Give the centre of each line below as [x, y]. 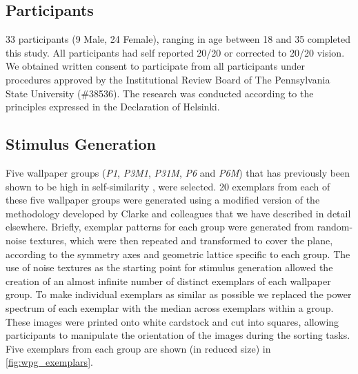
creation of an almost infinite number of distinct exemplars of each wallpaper [168, 280]
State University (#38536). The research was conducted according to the [160, 93]
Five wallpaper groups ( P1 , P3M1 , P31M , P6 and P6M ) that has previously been [178, 172]
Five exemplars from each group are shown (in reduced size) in [138, 348]
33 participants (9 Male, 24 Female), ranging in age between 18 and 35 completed [178, 39]
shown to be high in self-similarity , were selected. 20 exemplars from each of [168, 186]
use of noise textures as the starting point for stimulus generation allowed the [169, 267]
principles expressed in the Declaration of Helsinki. [113, 107]
